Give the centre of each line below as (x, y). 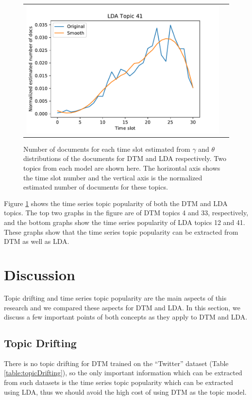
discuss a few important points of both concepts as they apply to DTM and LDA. (126, 317)
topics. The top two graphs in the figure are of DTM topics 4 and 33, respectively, (126, 213)
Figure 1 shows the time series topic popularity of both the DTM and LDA (116, 203)
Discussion (40, 274)
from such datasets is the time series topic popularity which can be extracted (118, 382)
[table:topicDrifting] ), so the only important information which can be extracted (123, 373)
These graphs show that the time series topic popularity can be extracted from (121, 232)
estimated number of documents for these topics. (96, 187)
